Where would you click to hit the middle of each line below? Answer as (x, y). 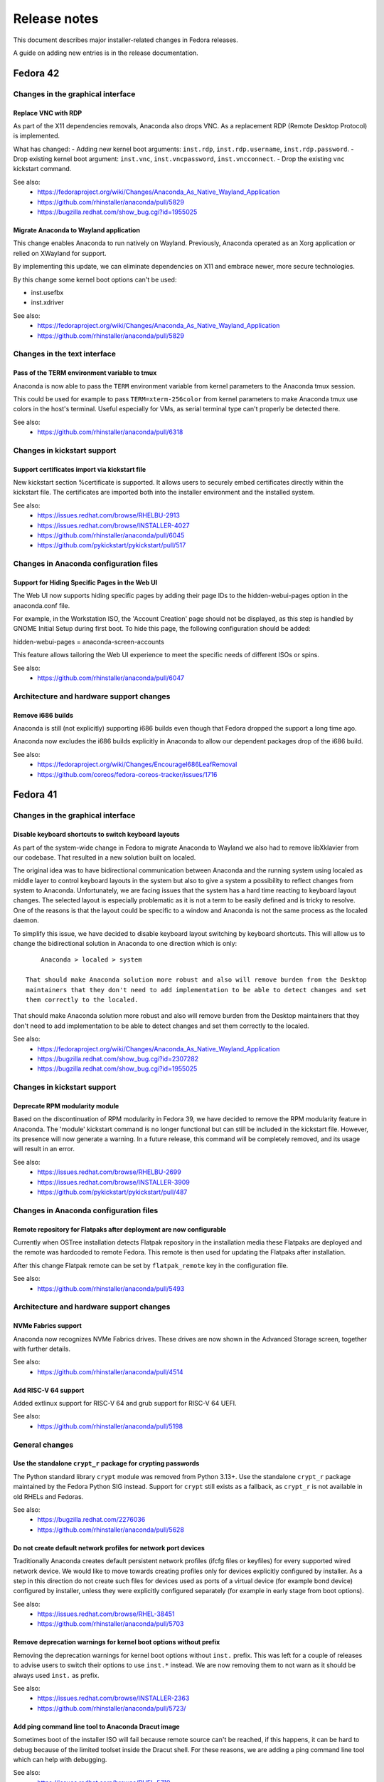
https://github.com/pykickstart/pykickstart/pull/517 (112, 545)
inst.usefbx (47, 292)
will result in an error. (44, 1149)
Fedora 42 (36, 73)
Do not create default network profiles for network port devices (109, 1547)
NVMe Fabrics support (47, 1326)
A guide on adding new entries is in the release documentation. (106, 53)
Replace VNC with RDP (48, 113)
